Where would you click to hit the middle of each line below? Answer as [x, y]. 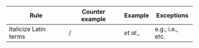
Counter [94, 12]
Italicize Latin [28, 29]
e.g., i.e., [166, 29]
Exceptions [172, 15]
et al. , [132, 33]
